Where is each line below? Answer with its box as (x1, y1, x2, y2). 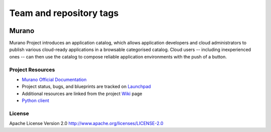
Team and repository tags (9, 7, 119, 18)
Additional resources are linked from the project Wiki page (22, 90, 143, 96)
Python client (22, 97, 50, 103)
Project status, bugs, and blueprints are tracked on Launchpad (22, 83, 151, 89)
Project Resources (9, 66, 55, 73)
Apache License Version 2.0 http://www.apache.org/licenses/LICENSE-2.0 (9, 120, 164, 126)
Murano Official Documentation (22, 76, 87, 82)
